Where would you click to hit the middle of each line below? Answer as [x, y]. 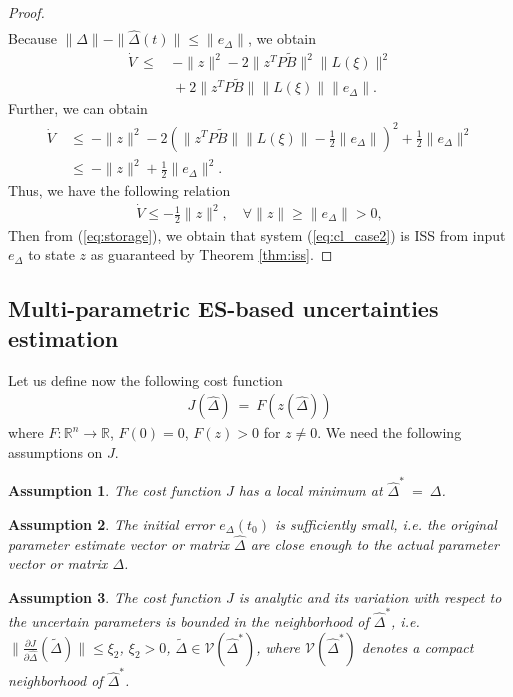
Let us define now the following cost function [145, 379]
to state [51, 254]
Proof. [26, 12]
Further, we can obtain [78, 108]
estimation [63, 337]
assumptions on [55, 451]
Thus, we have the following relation [119, 189]
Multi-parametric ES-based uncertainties [223, 308]
